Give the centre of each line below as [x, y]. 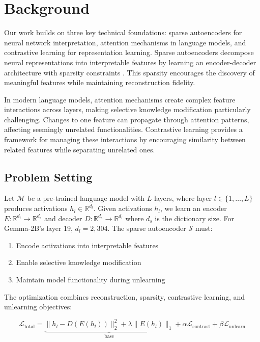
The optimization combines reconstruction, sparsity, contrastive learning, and [125, 296]
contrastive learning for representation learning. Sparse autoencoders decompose [129, 52]
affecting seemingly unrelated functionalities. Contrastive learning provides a [123, 129]
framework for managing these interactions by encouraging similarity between [125, 139]
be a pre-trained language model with [86, 198]
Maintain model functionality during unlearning [91, 280]
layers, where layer [183, 198]
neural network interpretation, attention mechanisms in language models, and [125, 42]
